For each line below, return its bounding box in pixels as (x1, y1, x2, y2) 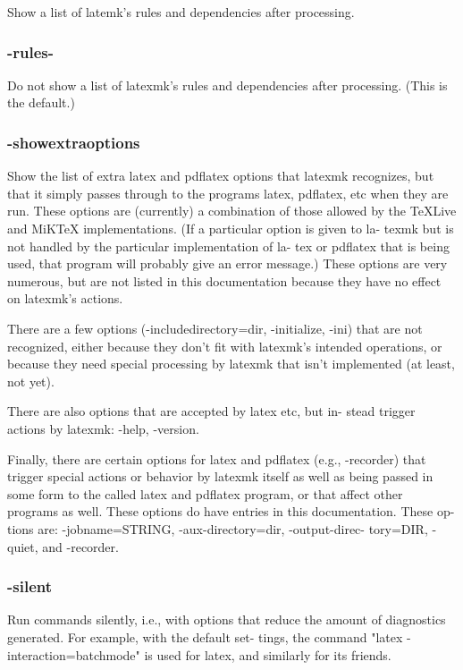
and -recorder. (42, 537, 119, 556)
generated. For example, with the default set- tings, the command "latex (7, 627, 403, 646)
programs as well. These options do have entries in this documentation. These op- (7, 502, 455, 521)
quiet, (7, 537, 38, 556)
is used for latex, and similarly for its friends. (144, 645, 391, 664)
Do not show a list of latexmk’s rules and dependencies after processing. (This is (7, 75, 448, 94)
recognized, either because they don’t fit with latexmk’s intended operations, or (7, 336, 442, 355)
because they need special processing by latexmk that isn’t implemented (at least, (7, 354, 455, 373)
